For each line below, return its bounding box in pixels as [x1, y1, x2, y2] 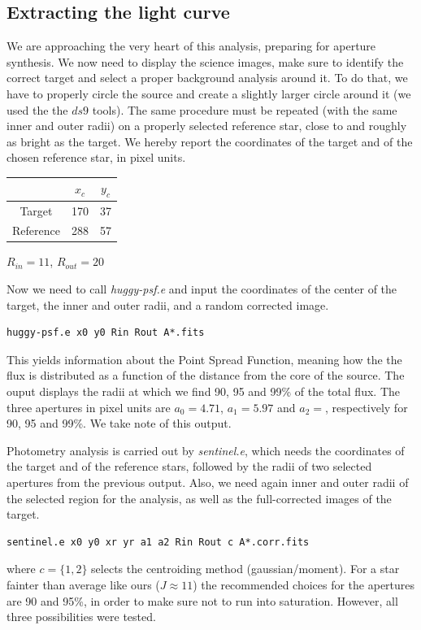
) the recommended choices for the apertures [193, 576, 415, 593]
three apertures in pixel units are [7, 398, 171, 415]
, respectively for [324, 398, 408, 415]
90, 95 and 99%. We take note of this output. [7, 415, 232, 432]
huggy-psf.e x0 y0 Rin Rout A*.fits [7, 327, 205, 339]
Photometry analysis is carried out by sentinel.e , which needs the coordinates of [7, 441, 405, 458]
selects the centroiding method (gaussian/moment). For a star [91, 560, 400, 577]
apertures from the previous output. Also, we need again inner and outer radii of [7, 473, 409, 490]
